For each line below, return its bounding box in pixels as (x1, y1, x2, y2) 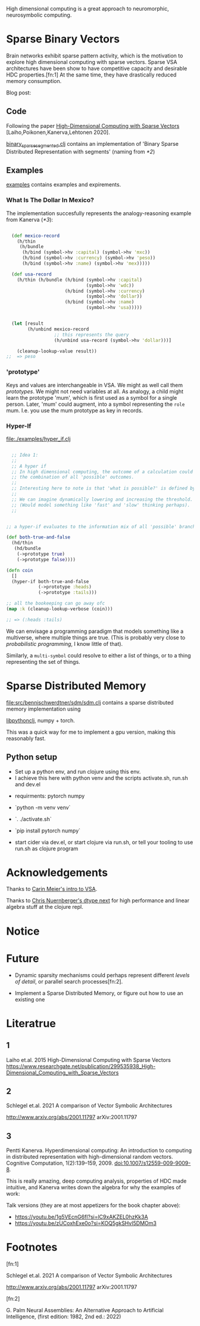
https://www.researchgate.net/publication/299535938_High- (6, 1062, 156, 1070)
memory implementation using (6, 705, 81, 712)
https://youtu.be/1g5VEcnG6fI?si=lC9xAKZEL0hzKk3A (14, 1213, 148, 1221)
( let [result (11, 321, 44, 327)
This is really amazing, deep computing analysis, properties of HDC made (6, 1177, 187, 1185)
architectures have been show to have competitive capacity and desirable (6, 65, 187, 72)
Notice (6, 924, 40, 938)
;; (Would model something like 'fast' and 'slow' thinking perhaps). (11, 502, 190, 508)
